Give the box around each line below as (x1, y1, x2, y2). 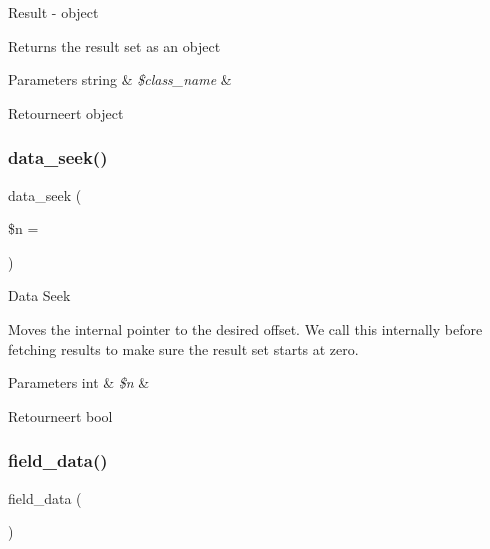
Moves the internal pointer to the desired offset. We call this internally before (8, 318, 483, 339)
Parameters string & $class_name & (8, 69, 232, 90)
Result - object (8, 2, 99, 22)
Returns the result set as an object (8, 35, 221, 56)
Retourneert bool (8, 405, 113, 426)
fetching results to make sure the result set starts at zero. (8, 338, 359, 359)
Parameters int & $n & (8, 372, 150, 393)
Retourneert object (8, 102, 124, 123)
